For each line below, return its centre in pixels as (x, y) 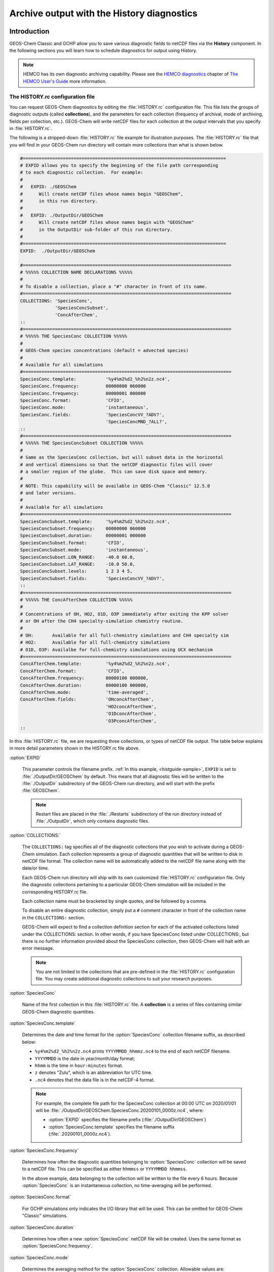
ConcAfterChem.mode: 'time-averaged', (84, 692)
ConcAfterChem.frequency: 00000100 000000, (84, 678)
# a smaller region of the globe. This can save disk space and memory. (114, 471)
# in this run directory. (59, 201)
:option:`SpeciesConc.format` (40, 1197)
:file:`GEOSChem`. (41, 791)
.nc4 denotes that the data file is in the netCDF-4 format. (95, 1080)
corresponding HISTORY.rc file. (55, 892)
